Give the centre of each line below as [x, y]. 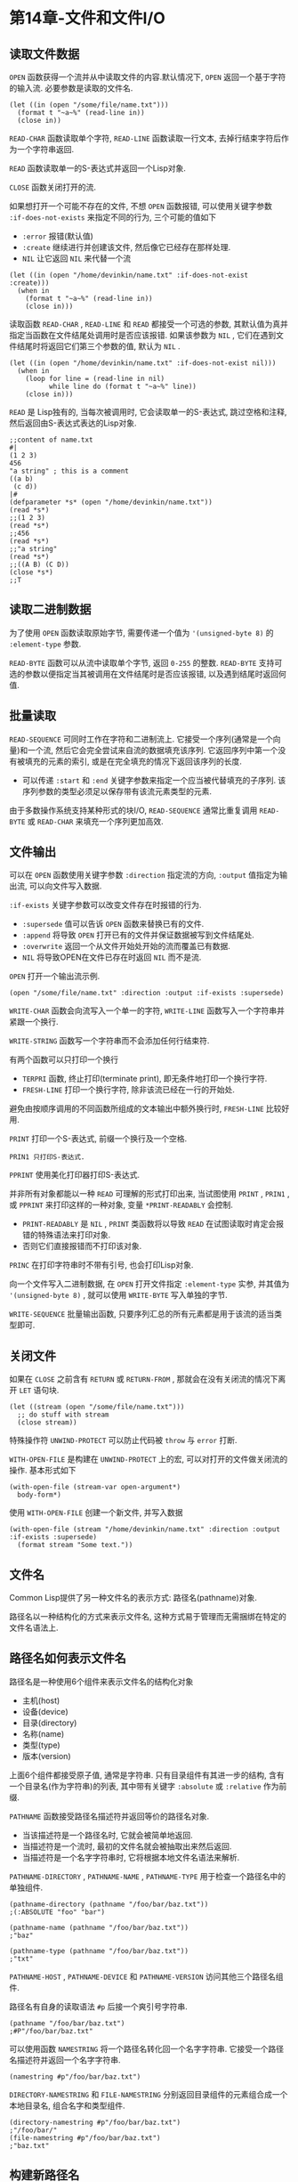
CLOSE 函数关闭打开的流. [52, 187]
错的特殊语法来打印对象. [66, 1235]
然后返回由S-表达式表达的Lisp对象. [73, 423]
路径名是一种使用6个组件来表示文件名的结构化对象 [101, 1681]
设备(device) [45, 1711]
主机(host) [41, 1700]
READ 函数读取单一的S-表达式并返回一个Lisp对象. [98, 168]
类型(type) [41, 1745]
